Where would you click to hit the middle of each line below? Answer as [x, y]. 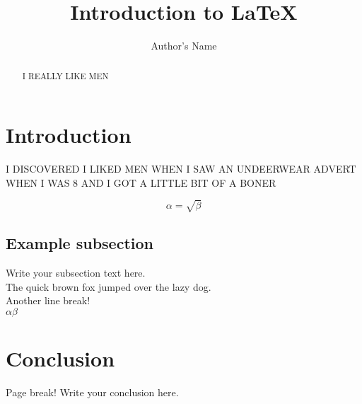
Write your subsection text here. [76, 273]
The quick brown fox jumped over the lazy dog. [109, 286]
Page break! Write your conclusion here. [92, 392]
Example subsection [80, 243]
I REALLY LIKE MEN [65, 75]
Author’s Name [184, 46]
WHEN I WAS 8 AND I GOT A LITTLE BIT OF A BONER [141, 182]
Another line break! [48, 300]
